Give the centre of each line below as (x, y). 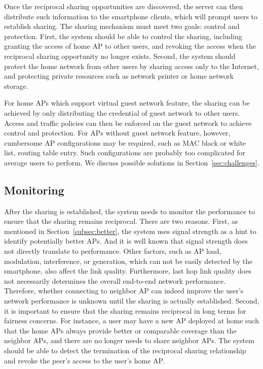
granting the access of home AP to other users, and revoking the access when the (130, 46)
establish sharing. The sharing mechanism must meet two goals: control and (122, 26)
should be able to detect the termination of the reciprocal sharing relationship (125, 350)
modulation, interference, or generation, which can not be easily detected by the (128, 261)
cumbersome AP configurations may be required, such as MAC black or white (125, 142)
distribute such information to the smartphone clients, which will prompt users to (131, 16)
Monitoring (34, 190)
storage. (16, 86)
